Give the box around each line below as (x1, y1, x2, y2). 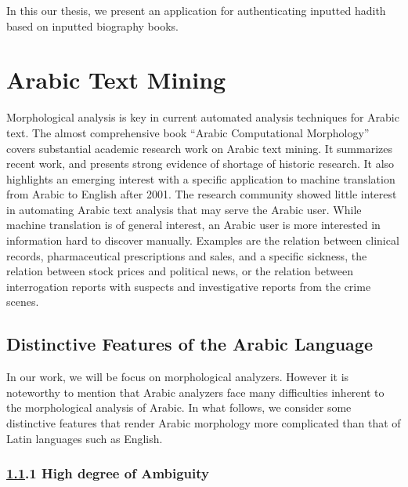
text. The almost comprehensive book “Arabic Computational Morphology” (6, 124, 370, 140)
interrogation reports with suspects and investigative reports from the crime (6, 278, 371, 294)
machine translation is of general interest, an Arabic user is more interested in (6, 216, 381, 233)
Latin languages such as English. (6, 430, 163, 446)
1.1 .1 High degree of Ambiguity (6, 463, 209, 483)
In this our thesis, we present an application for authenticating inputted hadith (6, 2, 386, 18)
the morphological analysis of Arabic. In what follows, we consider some (6, 399, 352, 416)
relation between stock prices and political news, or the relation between (6, 263, 353, 279)
